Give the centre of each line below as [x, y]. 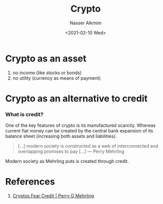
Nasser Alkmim [86, 23]
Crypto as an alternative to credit [76, 98]
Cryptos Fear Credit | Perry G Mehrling [53, 196]
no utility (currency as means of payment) [57, 78]
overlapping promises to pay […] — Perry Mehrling [71, 151]
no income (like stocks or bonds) [47, 73]
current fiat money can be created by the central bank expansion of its [79, 131]
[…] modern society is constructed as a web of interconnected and [88, 146]
